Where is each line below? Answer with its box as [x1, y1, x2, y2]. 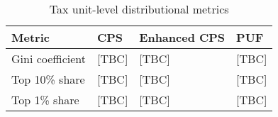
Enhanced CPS [139, 29, 226, 45]
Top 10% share [11, 71, 85, 87]
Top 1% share [11, 91, 79, 108]
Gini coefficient [11, 50, 86, 67]
